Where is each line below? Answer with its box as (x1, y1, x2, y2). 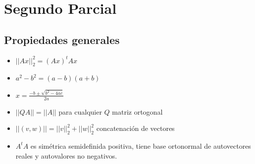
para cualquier (58, 106, 102, 117)
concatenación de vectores (96, 123, 175, 133)
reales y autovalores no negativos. (15, 150, 117, 161)
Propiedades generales (4, 32, 120, 47)
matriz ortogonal (112, 106, 163, 117)
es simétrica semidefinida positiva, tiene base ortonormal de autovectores (30, 140, 251, 151)
